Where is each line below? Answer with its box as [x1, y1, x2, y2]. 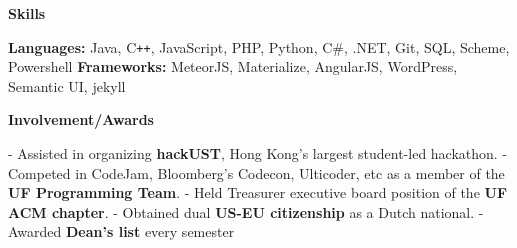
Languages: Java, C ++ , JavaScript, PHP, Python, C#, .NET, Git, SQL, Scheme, [8, 36, 510, 57]
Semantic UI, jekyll [8, 75, 126, 96]
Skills [8, 3, 46, 23]
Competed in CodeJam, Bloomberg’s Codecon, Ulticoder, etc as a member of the [8, 162, 505, 183]
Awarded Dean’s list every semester [8, 221, 235, 242]
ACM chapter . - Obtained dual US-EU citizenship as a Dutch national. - [8, 201, 484, 222]
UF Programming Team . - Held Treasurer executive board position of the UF [8, 182, 508, 203]
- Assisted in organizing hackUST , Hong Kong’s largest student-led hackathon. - [8, 143, 508, 164]
